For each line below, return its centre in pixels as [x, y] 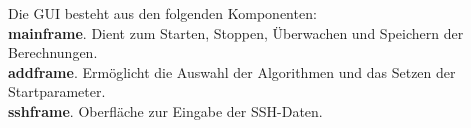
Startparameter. [57, 91]
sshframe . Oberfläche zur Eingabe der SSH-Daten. [165, 110]
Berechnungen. [53, 52]
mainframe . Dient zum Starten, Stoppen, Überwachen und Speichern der [236, 32]
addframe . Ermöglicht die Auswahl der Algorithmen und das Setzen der [232, 71]
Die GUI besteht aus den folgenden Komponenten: [162, 13]
